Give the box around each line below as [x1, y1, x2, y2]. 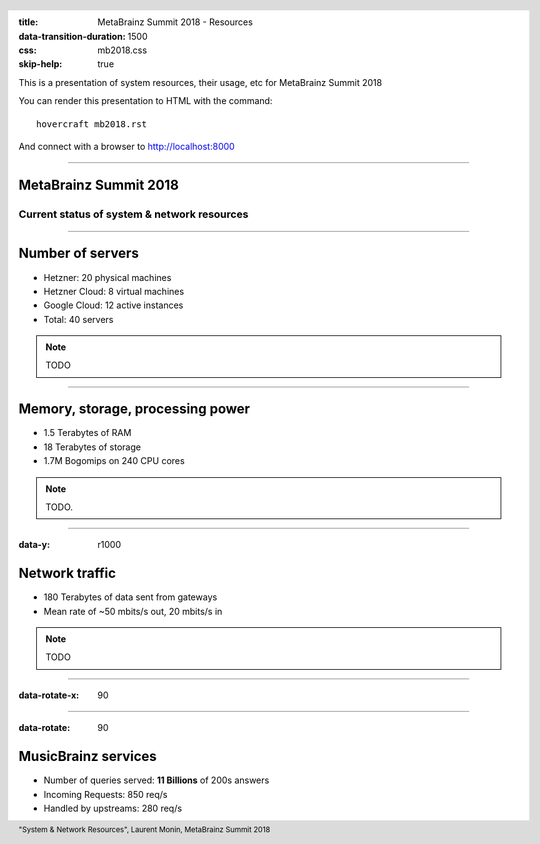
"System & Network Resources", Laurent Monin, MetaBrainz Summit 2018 [18, 825, 271, 835]
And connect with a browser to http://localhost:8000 [18, 141, 235, 153]
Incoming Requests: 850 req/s [43, 788, 168, 800]
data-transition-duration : [18, 30, 126, 42]
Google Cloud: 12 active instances [43, 299, 184, 311]
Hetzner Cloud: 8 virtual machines [43, 285, 185, 297]
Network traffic [18, 565, 117, 582]
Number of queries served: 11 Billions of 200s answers [43, 774, 270, 786]
